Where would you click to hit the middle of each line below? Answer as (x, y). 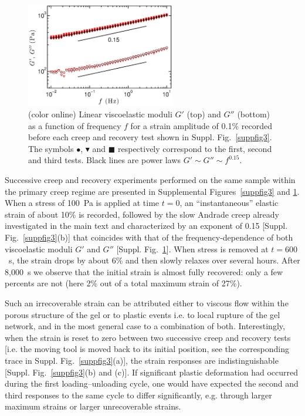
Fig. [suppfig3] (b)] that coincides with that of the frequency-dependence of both (149, 237)
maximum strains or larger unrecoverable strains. (93, 406)
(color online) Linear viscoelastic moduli (100, 114)
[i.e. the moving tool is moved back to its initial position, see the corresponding (147, 349)
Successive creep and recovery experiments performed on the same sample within (150, 180)
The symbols (51, 148)
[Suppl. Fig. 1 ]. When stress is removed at (192, 248)
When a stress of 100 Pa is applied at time (82, 203)
